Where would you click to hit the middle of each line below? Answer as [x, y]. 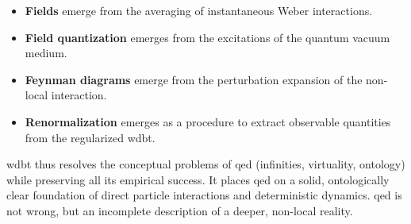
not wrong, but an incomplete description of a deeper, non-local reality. [180, 210]
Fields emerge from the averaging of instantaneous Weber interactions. [199, 10]
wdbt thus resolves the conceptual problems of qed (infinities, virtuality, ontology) [206, 164]
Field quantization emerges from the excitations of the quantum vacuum [207, 37]
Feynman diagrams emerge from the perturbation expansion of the [194, 79]
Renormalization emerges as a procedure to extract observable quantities [208, 121]
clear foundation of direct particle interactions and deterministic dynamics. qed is [204, 195]
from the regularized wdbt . [90, 137]
